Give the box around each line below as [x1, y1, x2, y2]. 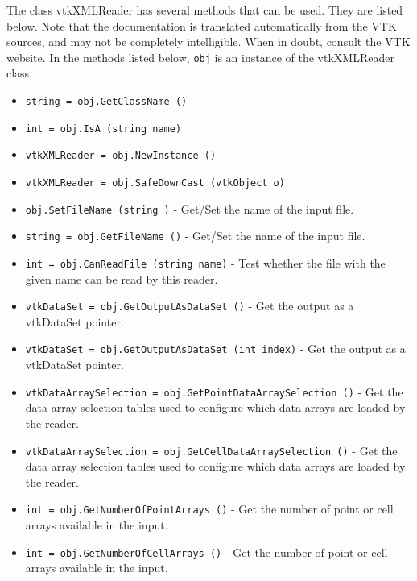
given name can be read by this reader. [25, 270, 218, 287]
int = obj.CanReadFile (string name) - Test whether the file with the [25, 254, 386, 271]
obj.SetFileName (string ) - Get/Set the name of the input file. [25, 200, 354, 217]
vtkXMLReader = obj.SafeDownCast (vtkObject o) [25, 177, 285, 189]
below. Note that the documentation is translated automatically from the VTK [6, 17, 397, 34]
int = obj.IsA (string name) [25, 122, 182, 135]
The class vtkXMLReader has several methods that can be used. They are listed [6, 2, 403, 18]
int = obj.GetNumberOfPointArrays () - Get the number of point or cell [25, 500, 394, 517]
